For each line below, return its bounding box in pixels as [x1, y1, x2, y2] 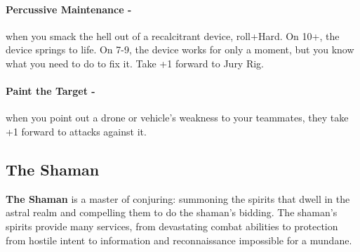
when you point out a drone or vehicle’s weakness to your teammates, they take [6, 110, 349, 125]
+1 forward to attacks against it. [6, 124, 147, 138]
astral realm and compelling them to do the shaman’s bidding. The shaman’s [6, 205, 338, 220]
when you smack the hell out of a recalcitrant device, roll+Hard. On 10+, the [6, 28, 340, 43]
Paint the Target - [6, 84, 95, 98]
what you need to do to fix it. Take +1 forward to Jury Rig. [6, 55, 265, 70]
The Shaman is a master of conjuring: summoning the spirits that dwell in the [6, 191, 350, 206]
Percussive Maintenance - [6, 1, 132, 16]
